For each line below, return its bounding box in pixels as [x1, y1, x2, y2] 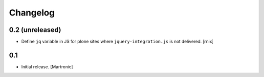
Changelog [9, 7, 55, 18]
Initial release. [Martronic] [21, 63, 73, 70]
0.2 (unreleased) [9, 26, 61, 34]
